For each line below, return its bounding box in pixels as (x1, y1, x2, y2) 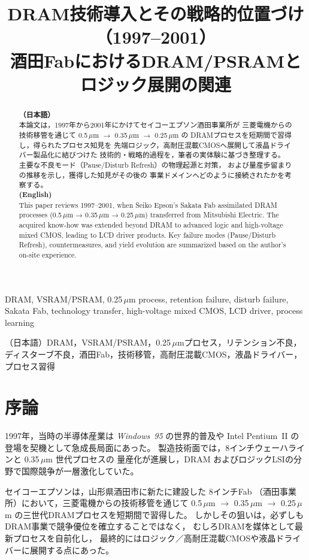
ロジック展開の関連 (80, 71, 231, 96)
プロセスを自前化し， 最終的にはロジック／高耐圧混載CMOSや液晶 (13, 532, 276, 544)
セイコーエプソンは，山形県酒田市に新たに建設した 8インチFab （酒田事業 (5, 485, 297, 497)
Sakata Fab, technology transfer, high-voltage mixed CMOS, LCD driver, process (5, 304, 303, 317)
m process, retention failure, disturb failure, (129, 292, 289, 305)
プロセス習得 (5, 359, 55, 372)
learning (5, 316, 35, 328)
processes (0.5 (19, 210, 62, 220)
